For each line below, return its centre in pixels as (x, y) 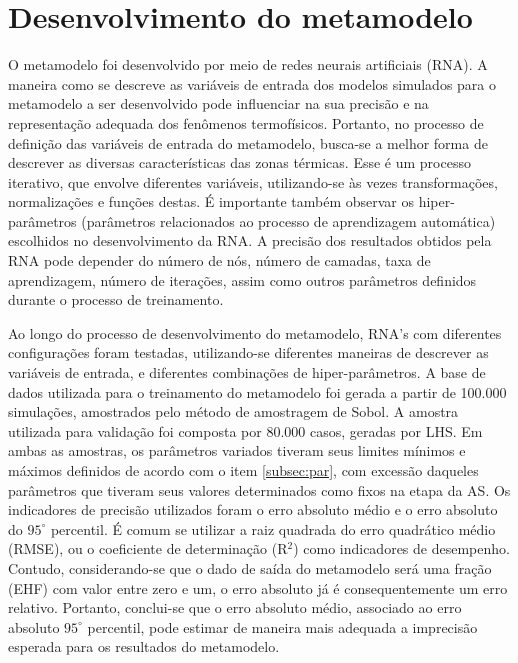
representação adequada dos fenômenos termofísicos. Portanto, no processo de (246, 122)
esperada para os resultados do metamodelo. (144, 646)
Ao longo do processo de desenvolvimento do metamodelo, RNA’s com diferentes (255, 332)
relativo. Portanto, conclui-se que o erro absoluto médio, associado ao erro (235, 607)
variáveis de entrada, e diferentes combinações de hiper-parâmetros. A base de (247, 372)
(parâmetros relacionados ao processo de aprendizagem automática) (288, 220)
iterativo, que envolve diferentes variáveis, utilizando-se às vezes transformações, (253, 181)
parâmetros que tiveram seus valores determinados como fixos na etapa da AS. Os (259, 489)
